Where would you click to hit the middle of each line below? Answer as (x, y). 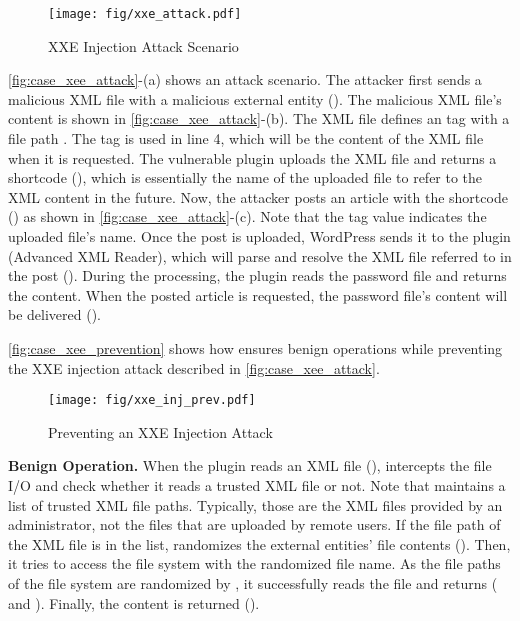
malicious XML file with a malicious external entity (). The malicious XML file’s (255, 98)
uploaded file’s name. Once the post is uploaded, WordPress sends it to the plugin (259, 236)
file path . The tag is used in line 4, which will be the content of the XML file (246, 138)
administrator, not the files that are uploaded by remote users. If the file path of (254, 524)
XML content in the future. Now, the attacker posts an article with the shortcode (258, 196)
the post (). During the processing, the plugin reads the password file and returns (257, 275)
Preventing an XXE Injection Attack (160, 431)
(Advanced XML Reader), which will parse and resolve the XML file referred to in (260, 255)
